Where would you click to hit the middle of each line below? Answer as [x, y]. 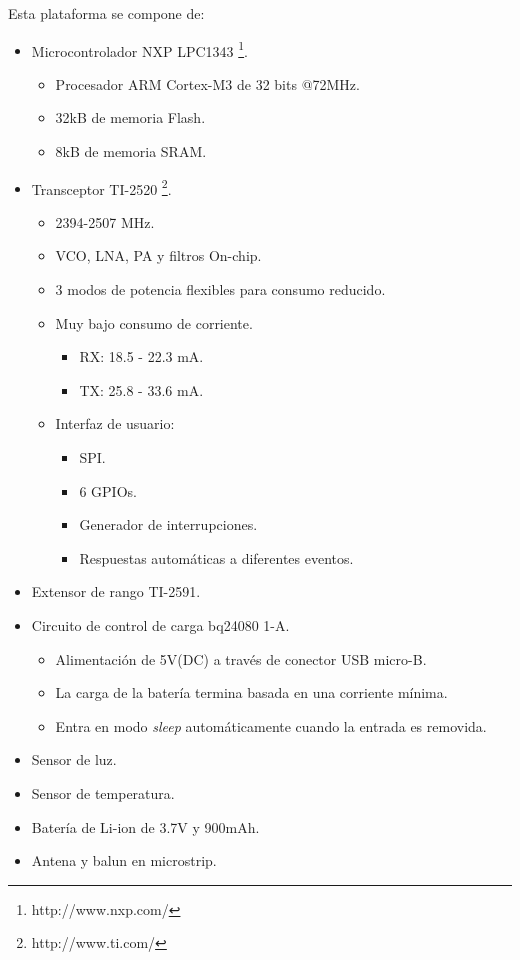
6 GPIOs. [108, 490]
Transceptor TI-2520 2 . [101, 187]
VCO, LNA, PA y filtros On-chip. [158, 255]
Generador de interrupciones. [168, 524]
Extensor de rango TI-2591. [116, 591]
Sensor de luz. [74, 759]
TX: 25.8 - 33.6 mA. [141, 389]
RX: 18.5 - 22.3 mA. [141, 356]
